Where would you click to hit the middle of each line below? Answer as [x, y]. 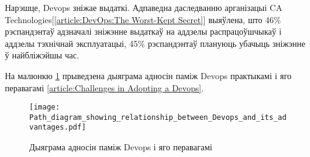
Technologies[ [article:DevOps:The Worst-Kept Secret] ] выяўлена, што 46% [143, 19]
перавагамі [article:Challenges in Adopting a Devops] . [104, 87]
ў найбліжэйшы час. [42, 55]
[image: [45, 107]
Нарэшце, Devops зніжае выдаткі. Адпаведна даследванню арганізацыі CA [144, 7]
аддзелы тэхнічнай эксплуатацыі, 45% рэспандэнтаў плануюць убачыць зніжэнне [155, 43]
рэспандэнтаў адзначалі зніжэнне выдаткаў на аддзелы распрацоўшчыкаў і [143, 31]
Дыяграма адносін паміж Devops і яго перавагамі [121, 147]
